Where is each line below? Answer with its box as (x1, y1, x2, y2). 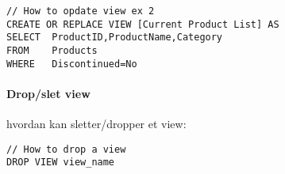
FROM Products (6, 44, 98, 56)
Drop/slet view (6, 85, 91, 101)
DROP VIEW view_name (6, 157, 115, 168)
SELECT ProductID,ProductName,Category (6, 32, 223, 43)
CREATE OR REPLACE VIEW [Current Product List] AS (6, 18, 279, 30)
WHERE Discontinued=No (6, 58, 137, 70)
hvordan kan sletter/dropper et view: (6, 115, 187, 132)
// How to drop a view (6, 143, 126, 155)
